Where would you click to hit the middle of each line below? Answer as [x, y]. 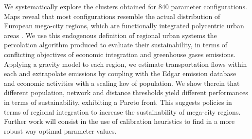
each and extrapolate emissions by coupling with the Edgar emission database [120, 73]
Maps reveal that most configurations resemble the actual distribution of [112, 16]
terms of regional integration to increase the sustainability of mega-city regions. [122, 111]
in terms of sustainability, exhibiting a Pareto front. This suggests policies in [118, 102]
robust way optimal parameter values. [60, 130]
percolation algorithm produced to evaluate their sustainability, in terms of [116, 45]
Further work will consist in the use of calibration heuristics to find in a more [119, 121]
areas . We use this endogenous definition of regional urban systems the [110, 35]
